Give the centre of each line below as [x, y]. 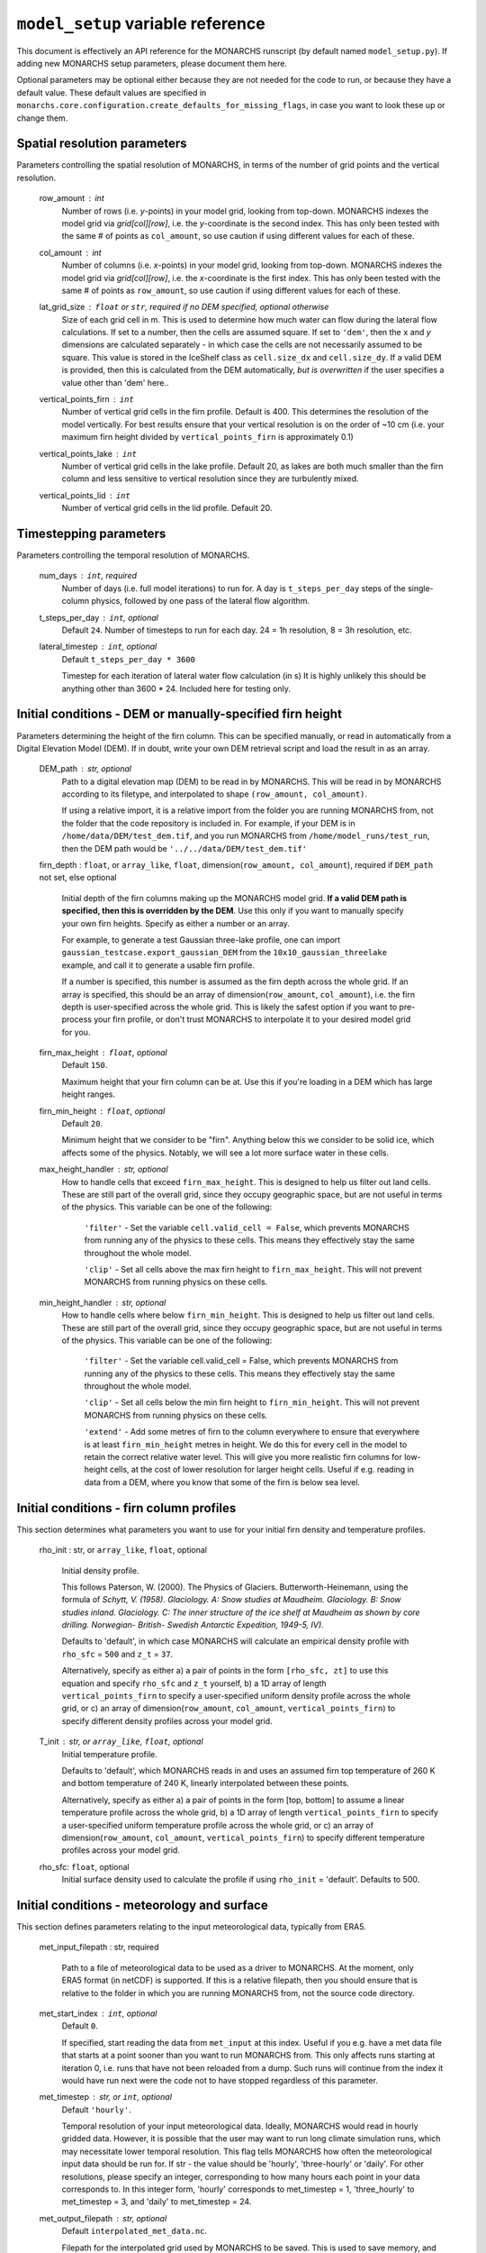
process [76, 1019]
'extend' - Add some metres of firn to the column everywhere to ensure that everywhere [252, 1432]
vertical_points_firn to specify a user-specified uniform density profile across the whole [236, 1696]
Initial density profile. [100, 1570]
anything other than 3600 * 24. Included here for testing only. [176, 689]
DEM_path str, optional [85, 769]
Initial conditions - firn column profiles [126, 1508]
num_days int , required [88, 576]
